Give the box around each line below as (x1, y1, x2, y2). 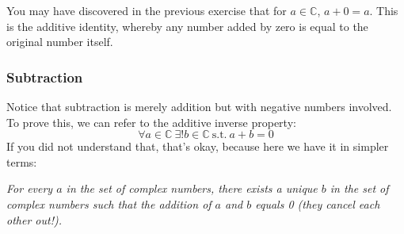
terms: (6, 153, 37, 170)
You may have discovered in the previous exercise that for (6, 2, 287, 18)
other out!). (6, 211, 62, 228)
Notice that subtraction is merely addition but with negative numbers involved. (6, 98, 392, 114)
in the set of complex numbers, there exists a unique (66, 180, 318, 197)
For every (6, 180, 53, 197)
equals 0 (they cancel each (255, 195, 380, 212)
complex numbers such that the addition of (6, 195, 212, 212)
